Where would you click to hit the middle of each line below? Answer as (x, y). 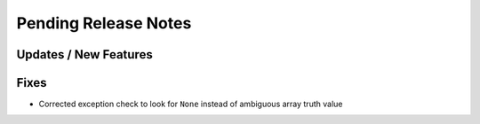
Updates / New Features (84, 54)
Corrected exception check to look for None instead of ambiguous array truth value (191, 104)
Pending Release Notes (104, 23)
